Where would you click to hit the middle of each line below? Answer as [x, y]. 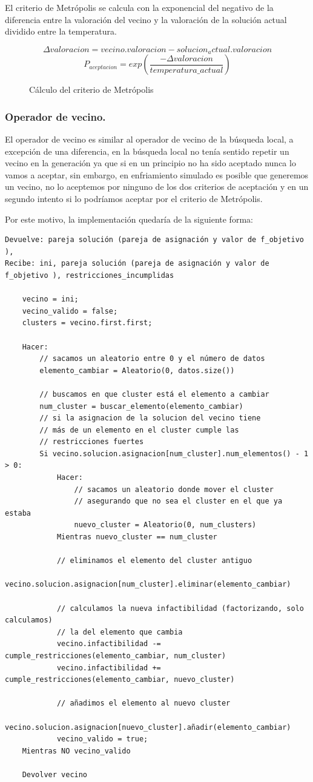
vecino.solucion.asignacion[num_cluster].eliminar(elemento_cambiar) [148, 585]
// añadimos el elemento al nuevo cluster [143, 703]
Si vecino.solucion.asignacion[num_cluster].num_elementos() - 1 [174, 453]
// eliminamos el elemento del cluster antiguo [154, 561]
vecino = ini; [50, 299]
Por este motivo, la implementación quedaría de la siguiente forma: [129, 219]
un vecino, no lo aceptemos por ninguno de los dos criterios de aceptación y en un [157, 187]
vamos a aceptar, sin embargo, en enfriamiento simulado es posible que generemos [157, 174]
